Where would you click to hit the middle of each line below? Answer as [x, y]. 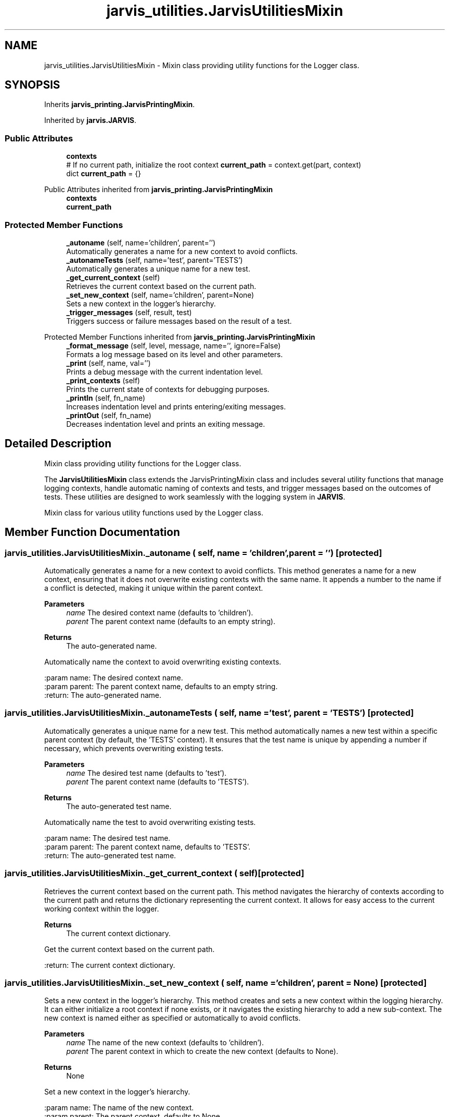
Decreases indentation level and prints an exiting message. [166, 424]
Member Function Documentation [92, 532]
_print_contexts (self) [103, 380]
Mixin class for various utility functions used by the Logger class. [154, 512]
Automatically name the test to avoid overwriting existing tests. [150, 822]
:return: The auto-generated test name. [110, 855]
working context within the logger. [102, 908]
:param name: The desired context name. [114, 678]
